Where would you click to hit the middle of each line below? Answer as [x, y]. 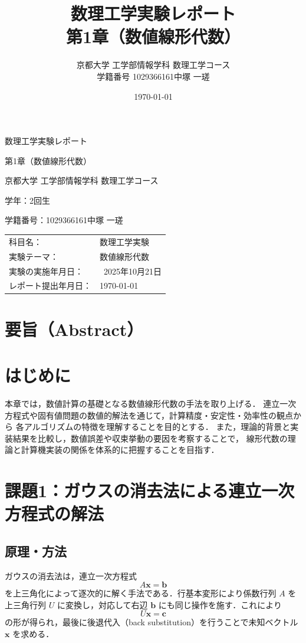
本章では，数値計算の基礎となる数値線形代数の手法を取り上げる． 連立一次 [151, 403]
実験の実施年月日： [46, 271]
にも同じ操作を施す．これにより [220, 604]
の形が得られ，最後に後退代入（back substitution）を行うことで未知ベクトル [152, 622]
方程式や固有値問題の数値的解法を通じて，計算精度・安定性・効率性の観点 [149, 415]
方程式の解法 [55, 513]
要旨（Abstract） [74, 329]
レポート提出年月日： [50, 285]
